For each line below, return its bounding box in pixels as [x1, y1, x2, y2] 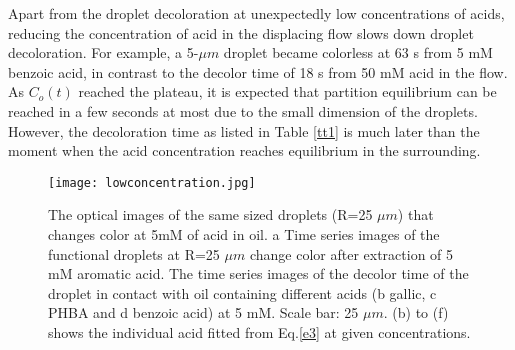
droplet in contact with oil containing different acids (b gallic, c [48, 282, 437, 303]
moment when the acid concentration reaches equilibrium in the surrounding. [8, 140, 481, 161]
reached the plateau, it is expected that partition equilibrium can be [78, 81, 497, 102]
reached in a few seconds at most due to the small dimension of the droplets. [8, 100, 478, 121]
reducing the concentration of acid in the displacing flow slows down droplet [8, 22, 474, 43]
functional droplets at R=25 [48, 243, 220, 264]
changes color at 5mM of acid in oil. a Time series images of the [48, 224, 440, 244]
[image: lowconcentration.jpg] [48, 175, 256, 190]
